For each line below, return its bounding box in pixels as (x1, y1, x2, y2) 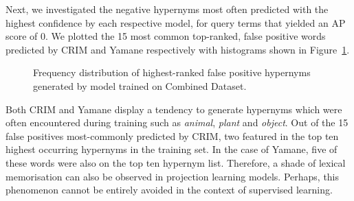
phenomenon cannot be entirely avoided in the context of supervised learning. (5, 182, 333, 197)
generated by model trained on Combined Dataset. (33, 78, 247, 93)
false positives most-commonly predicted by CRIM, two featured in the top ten (5, 128, 339, 143)
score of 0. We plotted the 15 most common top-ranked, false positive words (5, 29, 326, 43)
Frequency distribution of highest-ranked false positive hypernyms (33, 65, 311, 80)
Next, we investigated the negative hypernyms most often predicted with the (5, 2, 329, 16)
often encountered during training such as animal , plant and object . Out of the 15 (5, 115, 349, 130)
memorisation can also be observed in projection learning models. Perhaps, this (5, 169, 340, 183)
